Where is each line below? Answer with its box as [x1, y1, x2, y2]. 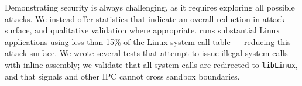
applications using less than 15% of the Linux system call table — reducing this [5, 35, 291, 47]
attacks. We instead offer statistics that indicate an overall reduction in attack [5, 12, 285, 25]
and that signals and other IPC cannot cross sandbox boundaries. [5, 70, 240, 82]
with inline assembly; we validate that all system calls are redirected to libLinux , [5, 58, 298, 70]
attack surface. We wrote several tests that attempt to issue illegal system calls [5, 47, 288, 59]
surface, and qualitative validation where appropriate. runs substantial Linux [5, 24, 280, 36]
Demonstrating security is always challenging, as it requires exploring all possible [5, 1, 295, 13]
